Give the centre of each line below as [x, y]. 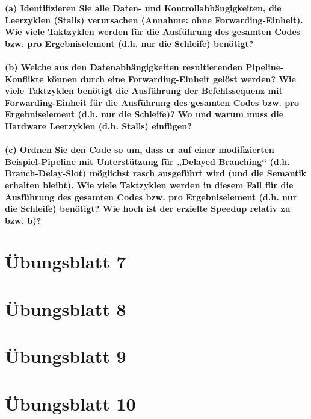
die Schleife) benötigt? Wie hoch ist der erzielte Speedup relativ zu [148, 209]
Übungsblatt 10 [70, 403]
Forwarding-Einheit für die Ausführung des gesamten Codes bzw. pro [152, 102]
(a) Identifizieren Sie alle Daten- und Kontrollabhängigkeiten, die [143, 8]
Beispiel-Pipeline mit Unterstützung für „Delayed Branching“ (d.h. [147, 161]
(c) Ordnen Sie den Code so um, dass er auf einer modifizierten [140, 150]
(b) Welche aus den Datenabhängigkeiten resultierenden [124, 67]
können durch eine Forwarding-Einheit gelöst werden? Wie [171, 79]
